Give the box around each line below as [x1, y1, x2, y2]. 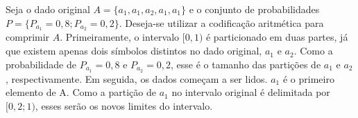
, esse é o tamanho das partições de [170, 57, 321, 71]
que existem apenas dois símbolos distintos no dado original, [6, 43, 262, 58]
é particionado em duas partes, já [205, 30, 348, 44]
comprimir [6, 30, 50, 44]
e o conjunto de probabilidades [189, 2, 320, 16]
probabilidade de [6, 57, 76, 71]
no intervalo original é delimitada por [171, 85, 330, 99]
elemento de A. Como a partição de [6, 85, 156, 99]
